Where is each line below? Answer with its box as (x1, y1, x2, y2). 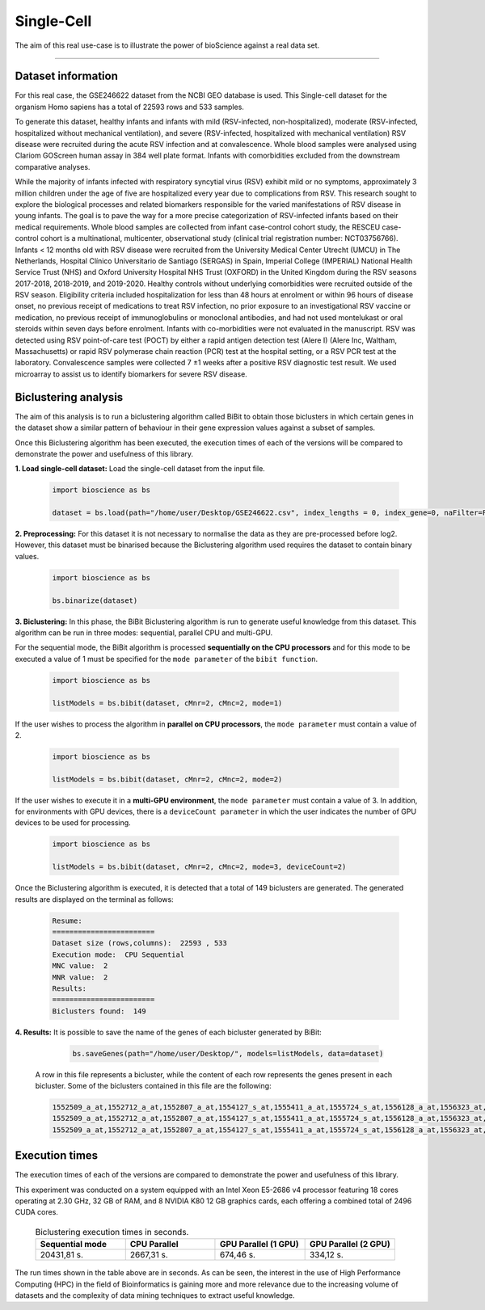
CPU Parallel (129, 1239, 179, 1250)
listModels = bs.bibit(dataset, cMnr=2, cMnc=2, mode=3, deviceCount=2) (52, 862, 347, 872)
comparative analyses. (15, 162, 91, 171)
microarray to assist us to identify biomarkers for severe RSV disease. (15, 369, 248, 379)
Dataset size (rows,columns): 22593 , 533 (52, 938, 228, 948)
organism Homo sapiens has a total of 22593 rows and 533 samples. (15, 102, 244, 112)
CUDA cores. (15, 1207, 58, 1217)
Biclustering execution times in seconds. (35, 1227, 189, 1238)
